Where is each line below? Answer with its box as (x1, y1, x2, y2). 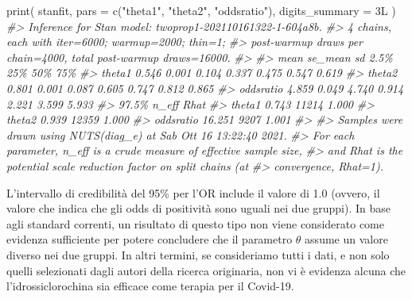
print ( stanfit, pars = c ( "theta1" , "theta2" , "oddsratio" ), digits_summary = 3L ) (6, 2, 396, 18)
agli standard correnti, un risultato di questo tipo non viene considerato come (6, 215, 384, 232)
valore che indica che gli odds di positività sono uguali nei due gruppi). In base (6, 200, 391, 217)
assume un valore (305, 231, 388, 247)
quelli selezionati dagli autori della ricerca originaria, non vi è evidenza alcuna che (6, 262, 406, 278)
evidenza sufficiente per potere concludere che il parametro (6, 231, 293, 247)
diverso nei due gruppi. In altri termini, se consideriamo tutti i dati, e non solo (6, 246, 390, 263)
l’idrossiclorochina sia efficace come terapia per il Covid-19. (6, 278, 294, 294)
